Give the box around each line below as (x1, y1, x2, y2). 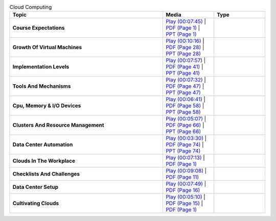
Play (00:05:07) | (166, 115, 206, 122)
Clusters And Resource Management (12, 121, 104, 129)
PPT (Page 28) (166, 50, 201, 57)
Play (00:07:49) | (166, 180, 206, 187)
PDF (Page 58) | (166, 102, 204, 109)
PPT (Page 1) (166, 31, 197, 38)
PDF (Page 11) (166, 174, 199, 181)
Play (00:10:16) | (166, 37, 204, 44)
